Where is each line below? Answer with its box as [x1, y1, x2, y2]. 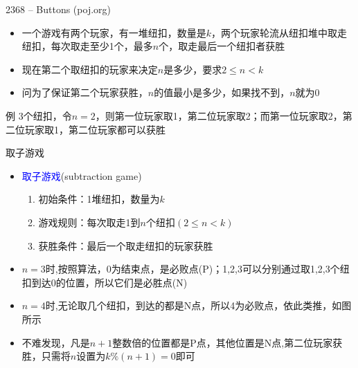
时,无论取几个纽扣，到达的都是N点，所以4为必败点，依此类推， [45, 298, 332, 313]
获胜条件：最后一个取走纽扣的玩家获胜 [38, 238, 213, 252]
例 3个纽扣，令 [6, 108, 72, 122]
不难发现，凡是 [21, 335, 90, 349]
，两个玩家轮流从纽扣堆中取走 [211, 25, 348, 39]
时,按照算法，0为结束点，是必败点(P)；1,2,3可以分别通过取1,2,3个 [45, 261, 340, 276]
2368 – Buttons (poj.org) [6, 2, 111, 16]
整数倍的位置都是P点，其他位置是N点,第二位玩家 [112, 335, 333, 349]
